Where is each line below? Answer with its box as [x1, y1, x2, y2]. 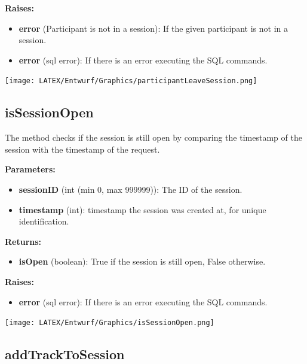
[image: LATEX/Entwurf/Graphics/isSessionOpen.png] [5, 318, 214, 327]
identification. [19, 215, 69, 227]
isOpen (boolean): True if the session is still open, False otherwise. [19, 255, 266, 268]
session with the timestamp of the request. [5, 142, 160, 155]
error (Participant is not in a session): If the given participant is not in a [19, 22, 288, 34]
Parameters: [5, 163, 56, 175]
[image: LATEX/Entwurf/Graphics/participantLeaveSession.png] [5, 77, 257, 86]
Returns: [5, 235, 42, 247]
